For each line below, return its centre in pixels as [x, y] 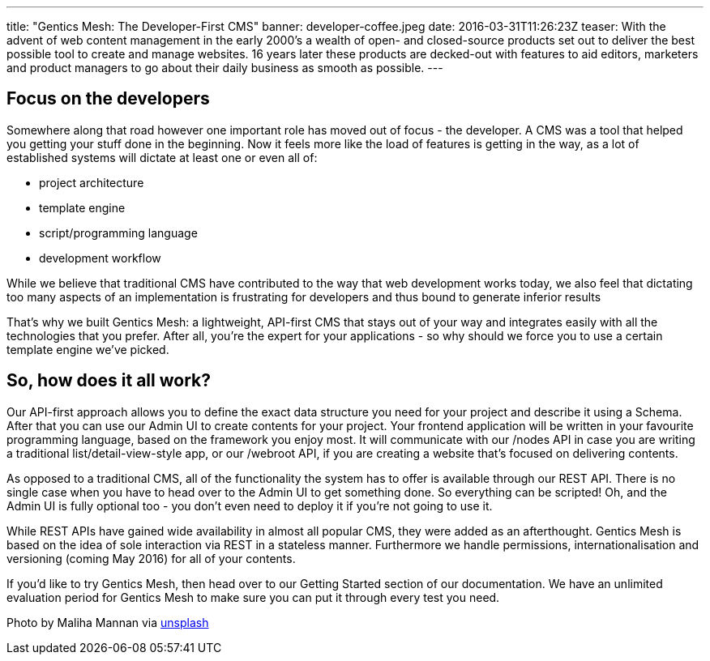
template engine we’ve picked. [88, 349]
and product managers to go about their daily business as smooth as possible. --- [225, 68]
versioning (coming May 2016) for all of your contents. [151, 558]
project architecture [92, 182]
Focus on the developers [108, 99]
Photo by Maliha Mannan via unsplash [108, 622]
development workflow [100, 258]
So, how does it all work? [109, 381]
